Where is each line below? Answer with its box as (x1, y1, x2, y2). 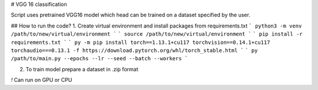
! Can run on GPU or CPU (11, 77, 72, 84)
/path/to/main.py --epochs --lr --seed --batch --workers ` (11, 56, 188, 62)
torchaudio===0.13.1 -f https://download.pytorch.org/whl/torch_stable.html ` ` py (11, 47, 258, 54)
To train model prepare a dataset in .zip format (25, 65, 138, 72)
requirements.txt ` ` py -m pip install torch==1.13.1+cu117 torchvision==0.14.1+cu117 (11, 39, 270, 46)
